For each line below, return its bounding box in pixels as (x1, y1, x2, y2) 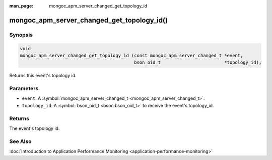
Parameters (9, 85, 39, 92)
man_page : (9, 3, 34, 9)
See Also (9, 138, 32, 145)
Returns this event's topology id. (9, 73, 77, 79)
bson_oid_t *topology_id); (134, 60, 262, 65)
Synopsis (9, 31, 33, 38)
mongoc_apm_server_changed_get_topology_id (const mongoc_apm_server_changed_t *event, (20, 53, 243, 58)
